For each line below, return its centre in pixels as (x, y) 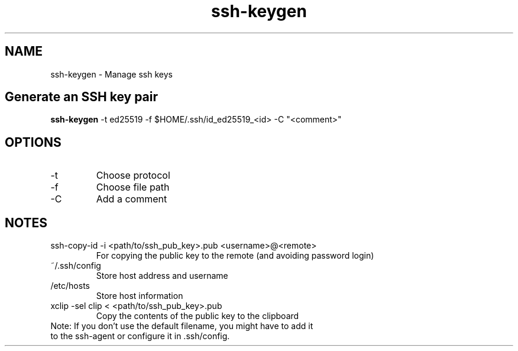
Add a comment (132, 199)
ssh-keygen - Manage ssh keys (111, 74)
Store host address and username (162, 276)
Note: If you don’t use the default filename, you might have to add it (182, 326)
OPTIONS (33, 142)
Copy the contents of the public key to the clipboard (198, 316)
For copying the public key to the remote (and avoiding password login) (235, 256)
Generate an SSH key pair (82, 97)
